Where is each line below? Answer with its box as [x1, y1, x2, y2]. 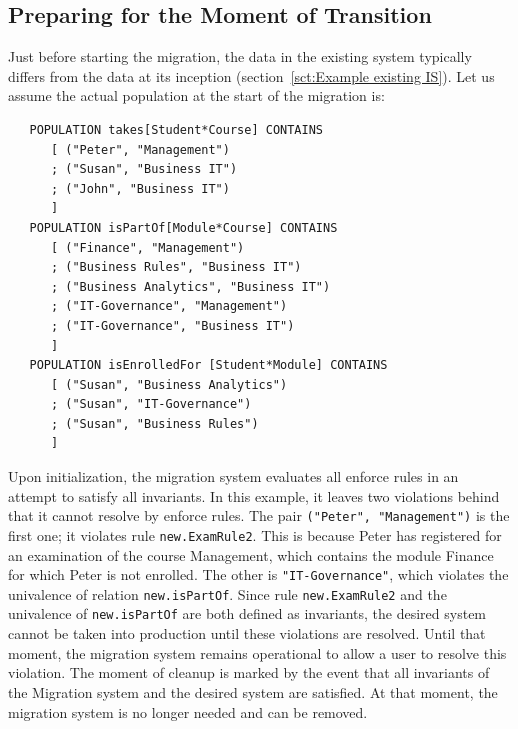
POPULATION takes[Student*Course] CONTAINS [29, 122, 323, 137]
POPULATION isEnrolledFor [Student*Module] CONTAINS [29, 358, 388, 373]
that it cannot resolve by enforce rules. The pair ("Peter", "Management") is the [8, 505, 510, 526]
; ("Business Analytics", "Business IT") [50, 279, 331, 294]
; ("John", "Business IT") [50, 181, 230, 196]
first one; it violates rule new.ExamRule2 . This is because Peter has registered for [8, 524, 502, 545]
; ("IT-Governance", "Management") [50, 299, 288, 314]
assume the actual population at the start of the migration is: [8, 85, 385, 106]
